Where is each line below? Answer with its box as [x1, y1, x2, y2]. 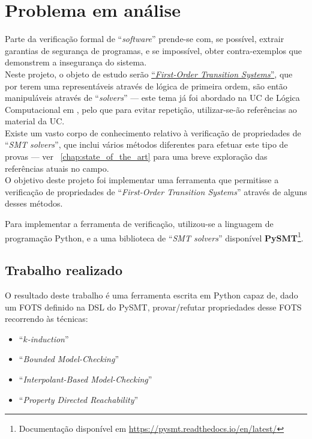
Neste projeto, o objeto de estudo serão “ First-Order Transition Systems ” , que [5, 67, 293, 80]
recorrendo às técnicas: [5, 312, 88, 325]
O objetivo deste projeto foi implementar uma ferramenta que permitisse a [5, 174, 279, 186]
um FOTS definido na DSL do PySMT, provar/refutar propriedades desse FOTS [5, 300, 302, 313]
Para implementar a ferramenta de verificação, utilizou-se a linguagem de [5, 217, 274, 230]
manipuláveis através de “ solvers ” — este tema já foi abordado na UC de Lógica [5, 91, 300, 104]
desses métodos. [5, 197, 63, 210]
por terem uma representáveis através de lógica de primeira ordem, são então [5, 79, 287, 92]
